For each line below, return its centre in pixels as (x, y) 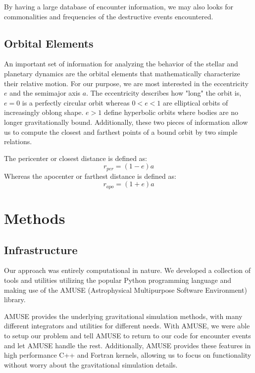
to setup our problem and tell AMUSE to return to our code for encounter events (127, 335)
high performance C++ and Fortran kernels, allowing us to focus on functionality (128, 355)
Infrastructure (41, 249)
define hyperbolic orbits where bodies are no (171, 112)
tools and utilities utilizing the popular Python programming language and (118, 280)
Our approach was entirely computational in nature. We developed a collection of (127, 270)
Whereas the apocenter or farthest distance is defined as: (90, 176)
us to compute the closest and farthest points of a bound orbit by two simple (121, 132)
